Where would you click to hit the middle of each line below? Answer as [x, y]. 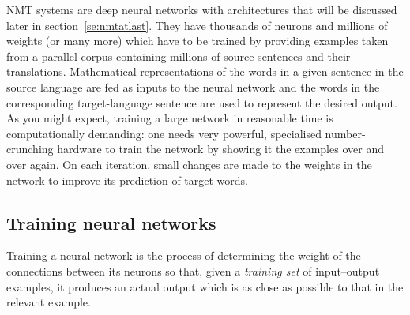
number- [345, 133]
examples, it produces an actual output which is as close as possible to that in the [205, 286]
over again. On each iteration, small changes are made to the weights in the [189, 164]
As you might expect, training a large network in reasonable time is [170, 118]
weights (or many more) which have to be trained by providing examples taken [197, 41]
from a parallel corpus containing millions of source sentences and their [179, 56]
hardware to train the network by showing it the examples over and [220, 149]
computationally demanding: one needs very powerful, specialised [164, 133]
